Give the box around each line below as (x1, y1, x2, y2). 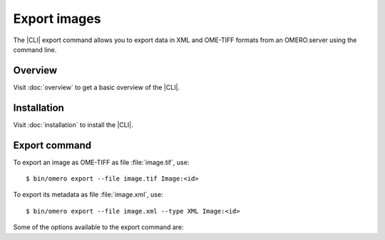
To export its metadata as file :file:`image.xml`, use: (13, 190, 163, 199)
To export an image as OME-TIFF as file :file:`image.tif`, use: (13, 158, 190, 166)
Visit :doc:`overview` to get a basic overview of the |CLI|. (13, 83, 180, 91)
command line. (13, 45, 57, 54)
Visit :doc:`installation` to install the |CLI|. (13, 120, 133, 129)
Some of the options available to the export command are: (13, 223, 185, 231)
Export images (13, 11, 101, 26)
